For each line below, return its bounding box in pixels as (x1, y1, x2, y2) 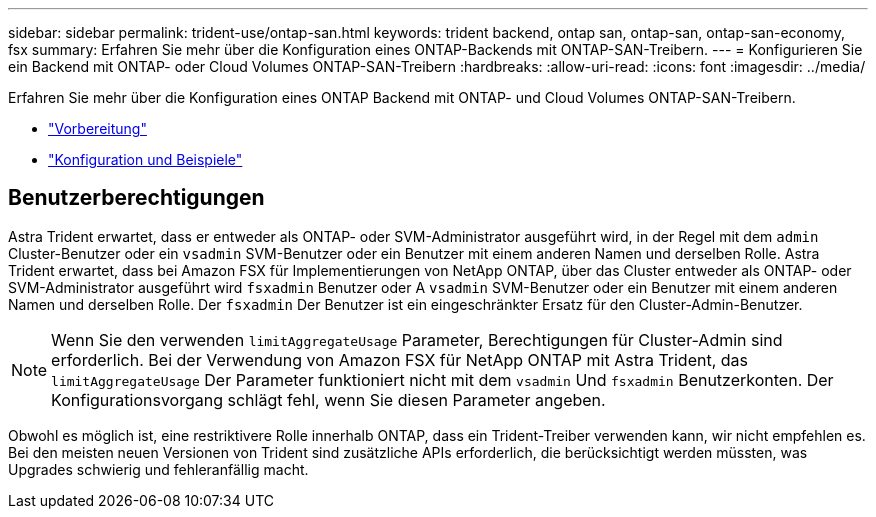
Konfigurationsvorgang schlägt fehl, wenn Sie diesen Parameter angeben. (51, 389, 606, 410)
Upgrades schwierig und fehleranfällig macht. (8, 460, 309, 478)
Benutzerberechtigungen (8, 185, 265, 211)
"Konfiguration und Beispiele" (48, 151, 243, 168)
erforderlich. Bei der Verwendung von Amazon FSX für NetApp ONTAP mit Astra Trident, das (51, 349, 748, 370)
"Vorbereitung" (48, 120, 147, 137)
